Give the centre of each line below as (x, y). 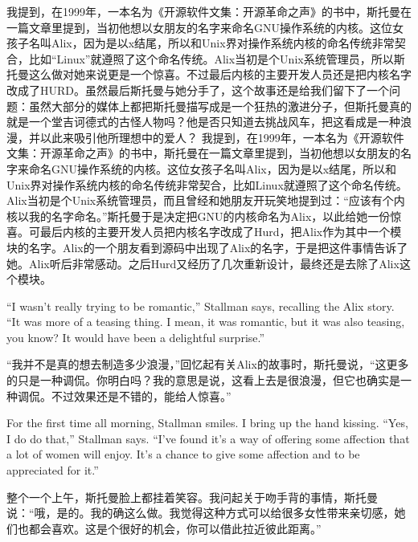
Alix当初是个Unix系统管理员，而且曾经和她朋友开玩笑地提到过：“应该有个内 (206, 200)
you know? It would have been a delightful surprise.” (136, 337)
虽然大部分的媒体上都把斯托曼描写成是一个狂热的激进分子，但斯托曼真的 (220, 106)
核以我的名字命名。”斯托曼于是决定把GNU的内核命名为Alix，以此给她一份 (199, 216)
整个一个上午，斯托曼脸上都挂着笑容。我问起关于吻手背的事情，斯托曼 (192, 497)
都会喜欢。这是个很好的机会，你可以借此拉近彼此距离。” (175, 528)
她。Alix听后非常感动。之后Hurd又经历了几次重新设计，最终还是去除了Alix (203, 263)
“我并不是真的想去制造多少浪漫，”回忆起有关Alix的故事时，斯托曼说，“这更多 (208, 364)
